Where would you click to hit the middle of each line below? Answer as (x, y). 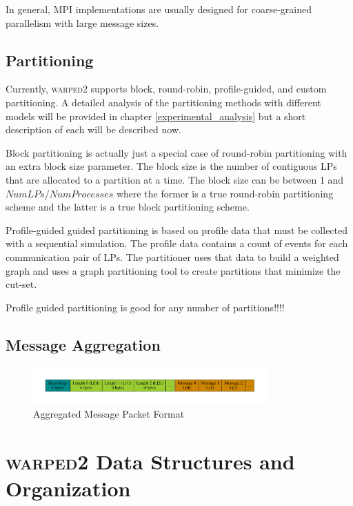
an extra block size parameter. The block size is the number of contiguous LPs (171, 166)
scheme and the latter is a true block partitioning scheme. (128, 207)
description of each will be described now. (93, 129)
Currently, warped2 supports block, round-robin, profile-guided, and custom (166, 89)
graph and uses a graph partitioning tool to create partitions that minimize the (173, 270)
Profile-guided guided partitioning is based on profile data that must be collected (177, 230)
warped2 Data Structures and (150, 461)
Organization (68, 488)
